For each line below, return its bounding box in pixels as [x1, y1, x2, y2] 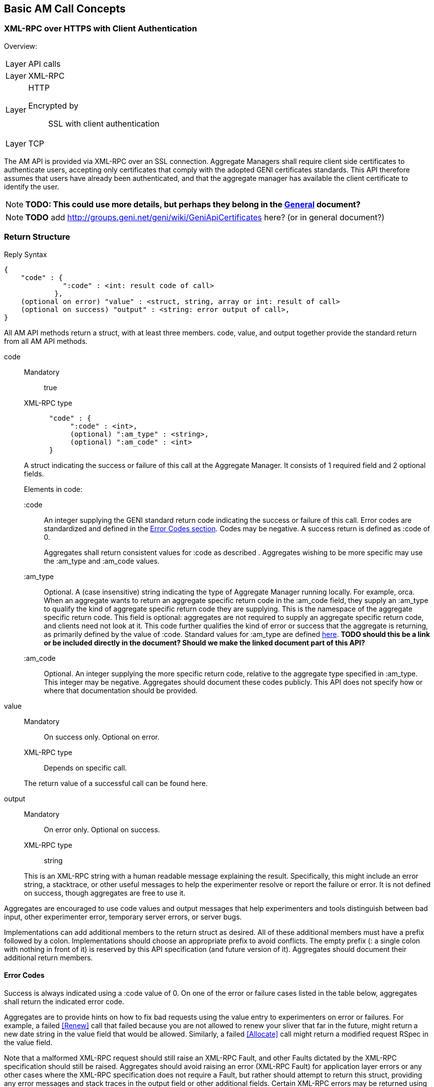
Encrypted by [28, 100, 79, 111]
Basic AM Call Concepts [4, 2, 126, 15]
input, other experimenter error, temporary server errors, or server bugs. [4, 912, 242, 921]
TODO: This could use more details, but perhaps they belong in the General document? [25, 199, 361, 209]
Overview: [4, 41, 37, 50]
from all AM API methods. [4, 336, 88, 345]
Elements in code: [24, 484, 83, 493]
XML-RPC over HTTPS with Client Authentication [4, 23, 197, 34]
